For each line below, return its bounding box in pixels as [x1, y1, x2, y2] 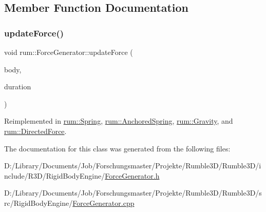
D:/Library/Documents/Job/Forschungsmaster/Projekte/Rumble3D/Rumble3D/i [4, 160, 261, 171]
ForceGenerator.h [105, 170, 160, 181]
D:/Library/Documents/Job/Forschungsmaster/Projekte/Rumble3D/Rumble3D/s [4, 187, 262, 198]
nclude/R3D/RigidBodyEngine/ [4, 170, 105, 181]
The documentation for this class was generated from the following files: [4, 143, 231, 153]
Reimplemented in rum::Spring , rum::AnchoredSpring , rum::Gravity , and [4, 115, 233, 126]
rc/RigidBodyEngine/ [4, 197, 73, 208]
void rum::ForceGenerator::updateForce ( [4, 47, 133, 57]
